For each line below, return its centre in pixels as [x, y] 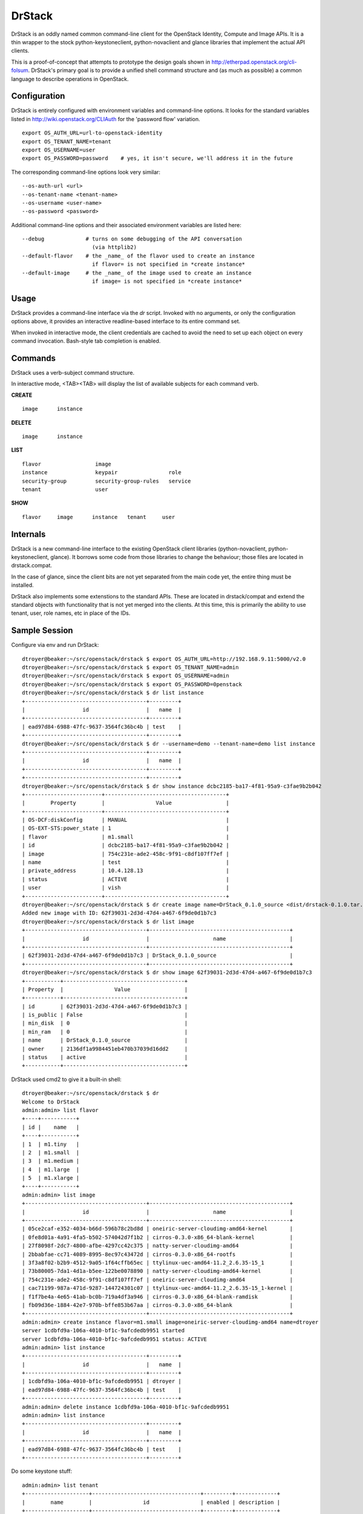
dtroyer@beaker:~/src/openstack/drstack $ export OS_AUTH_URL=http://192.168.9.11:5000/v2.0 [164, 659]
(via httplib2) [114, 247]
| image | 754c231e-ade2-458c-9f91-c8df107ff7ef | [126, 854]
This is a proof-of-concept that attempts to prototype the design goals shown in [111, 62]
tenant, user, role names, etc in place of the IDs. [71, 613]
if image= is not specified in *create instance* [167, 281]
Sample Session [42, 631]
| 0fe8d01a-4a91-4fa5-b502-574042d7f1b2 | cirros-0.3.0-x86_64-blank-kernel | [158, 1237]
